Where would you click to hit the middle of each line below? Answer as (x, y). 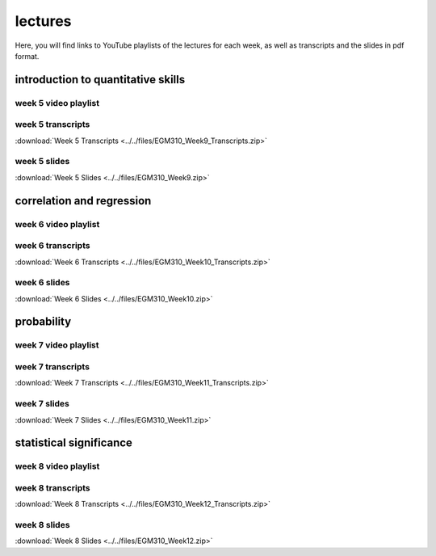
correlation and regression (83, 201)
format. (27, 56)
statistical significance (74, 443)
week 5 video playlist (57, 103)
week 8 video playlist (57, 466)
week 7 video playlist (57, 345)
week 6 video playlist (57, 224)
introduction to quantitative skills (100, 80)
